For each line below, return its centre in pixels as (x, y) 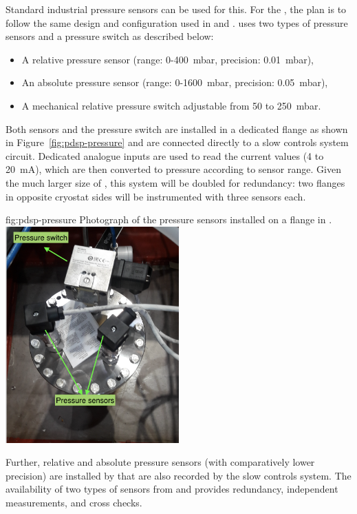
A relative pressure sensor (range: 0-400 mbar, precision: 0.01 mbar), (167, 59)
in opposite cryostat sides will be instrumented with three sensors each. (156, 196)
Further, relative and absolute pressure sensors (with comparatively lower (160, 462)
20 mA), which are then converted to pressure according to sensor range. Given (173, 169)
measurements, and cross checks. (74, 503)
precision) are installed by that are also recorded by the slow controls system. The (178, 475)
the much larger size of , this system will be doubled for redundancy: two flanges (175, 182)
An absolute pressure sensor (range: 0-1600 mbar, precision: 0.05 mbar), (175, 82)
